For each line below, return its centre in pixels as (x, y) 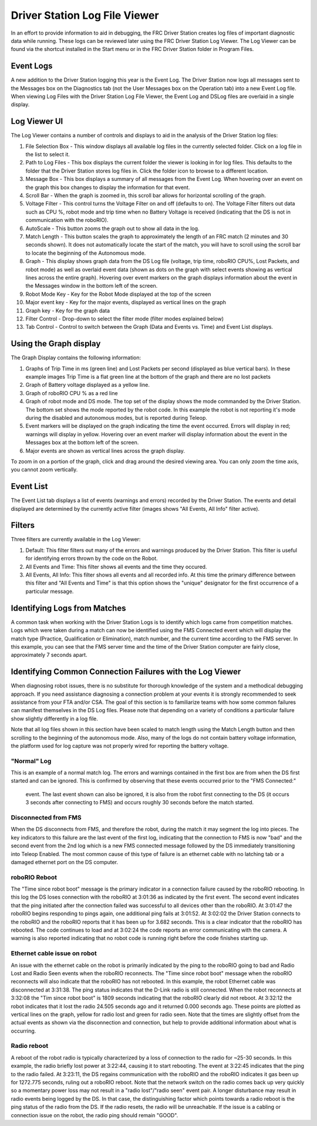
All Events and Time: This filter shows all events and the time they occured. (116, 567)
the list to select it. (48, 154)
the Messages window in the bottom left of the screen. (92, 286)
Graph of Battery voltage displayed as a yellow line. (87, 385)
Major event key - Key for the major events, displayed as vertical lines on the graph (126, 302)
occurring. (23, 1031)
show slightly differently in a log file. (54, 719)
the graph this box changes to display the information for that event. (108, 187)
